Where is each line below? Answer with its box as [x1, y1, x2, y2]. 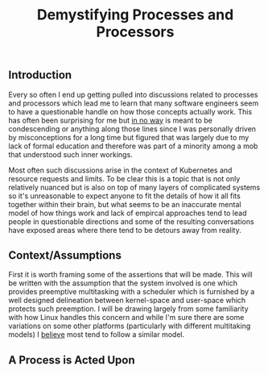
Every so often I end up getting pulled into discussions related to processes [8, 89, 258, 99]
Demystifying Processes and [36, 6, 234, 24]
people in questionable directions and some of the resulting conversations [8, 216, 255, 226]
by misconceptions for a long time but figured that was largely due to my [8, 132, 249, 142]
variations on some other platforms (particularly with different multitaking [8, 321, 251, 331]
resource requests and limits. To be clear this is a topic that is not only [8, 173, 241, 183]
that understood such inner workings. [8, 149, 133, 159]
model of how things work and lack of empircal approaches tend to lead [8, 208, 247, 218]
